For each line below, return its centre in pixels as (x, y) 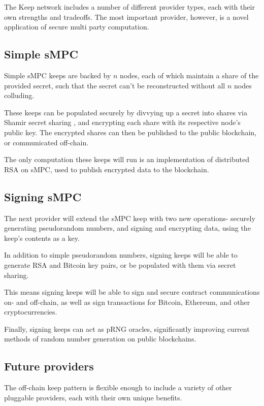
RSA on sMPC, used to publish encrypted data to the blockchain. (107, 169)
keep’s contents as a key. (42, 238)
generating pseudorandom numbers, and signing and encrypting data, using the (127, 228)
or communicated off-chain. (46, 142)
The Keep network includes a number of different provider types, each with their (129, 7)
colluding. (19, 95)
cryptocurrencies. (31, 312)
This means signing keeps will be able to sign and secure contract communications (132, 292)
